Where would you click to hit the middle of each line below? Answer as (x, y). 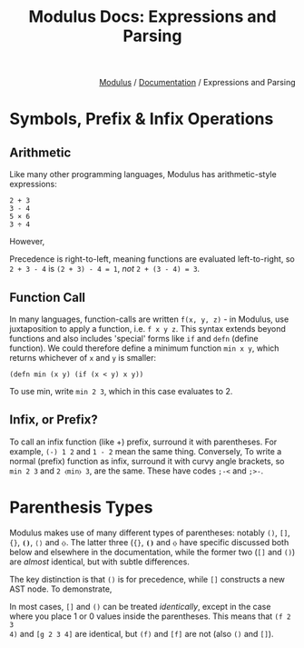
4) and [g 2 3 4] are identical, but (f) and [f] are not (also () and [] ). (142, 633)
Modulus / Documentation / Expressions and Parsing (197, 83)
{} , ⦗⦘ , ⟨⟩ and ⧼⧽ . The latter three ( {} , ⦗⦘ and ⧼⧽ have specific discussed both (149, 542)
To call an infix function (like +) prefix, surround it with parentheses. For (143, 442)
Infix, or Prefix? (54, 420)
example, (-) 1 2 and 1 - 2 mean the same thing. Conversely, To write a (146, 451)
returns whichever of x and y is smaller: (83, 358)
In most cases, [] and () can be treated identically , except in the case (140, 606)
